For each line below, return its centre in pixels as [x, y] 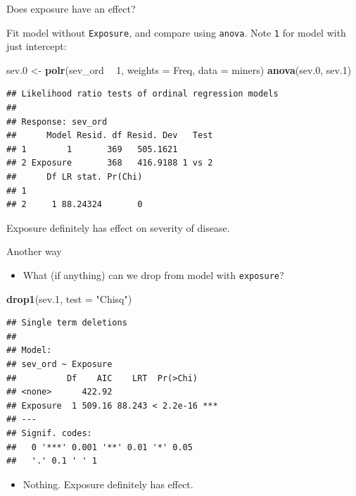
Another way [34, 251]
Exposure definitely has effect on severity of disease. [118, 227]
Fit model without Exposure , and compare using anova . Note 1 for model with [176, 32]
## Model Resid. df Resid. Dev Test [110, 136]
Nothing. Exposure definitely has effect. [108, 484]
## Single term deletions [67, 323]
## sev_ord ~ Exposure [59, 364]
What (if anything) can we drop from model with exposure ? [153, 274]
